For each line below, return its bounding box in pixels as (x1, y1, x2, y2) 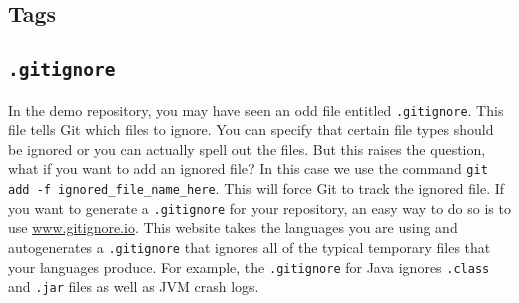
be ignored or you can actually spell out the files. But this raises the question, (8, 138, 486, 159)
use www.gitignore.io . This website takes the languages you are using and (8, 217, 458, 238)
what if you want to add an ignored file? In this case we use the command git (8, 158, 488, 179)
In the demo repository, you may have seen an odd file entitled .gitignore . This (8, 99, 504, 120)
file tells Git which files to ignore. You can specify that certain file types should (8, 119, 494, 140)
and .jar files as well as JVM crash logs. (8, 276, 259, 297)
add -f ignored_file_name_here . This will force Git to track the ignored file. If (8, 178, 505, 199)
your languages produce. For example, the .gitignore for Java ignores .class (8, 256, 490, 277)
